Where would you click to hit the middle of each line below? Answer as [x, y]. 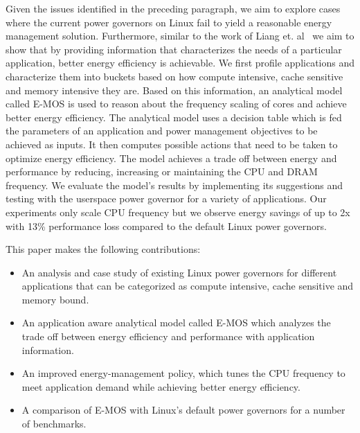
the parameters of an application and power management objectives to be [162, 131]
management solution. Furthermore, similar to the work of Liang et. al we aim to [180, 36]
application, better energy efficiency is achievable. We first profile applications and [180, 63]
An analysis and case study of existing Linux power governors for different [179, 272]
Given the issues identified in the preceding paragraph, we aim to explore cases [173, 8]
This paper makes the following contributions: [103, 249]
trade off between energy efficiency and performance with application [168, 336]
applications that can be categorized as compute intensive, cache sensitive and [188, 286]
